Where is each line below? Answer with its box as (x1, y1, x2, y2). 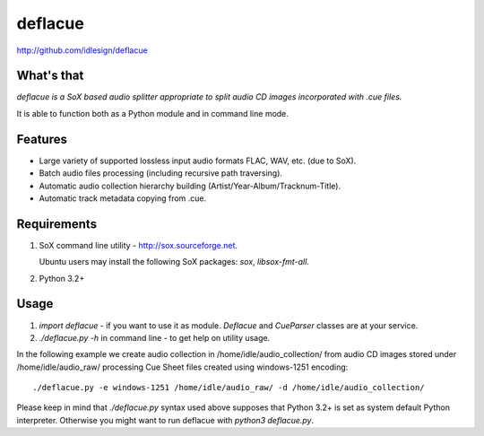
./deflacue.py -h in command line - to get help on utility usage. (39, 332, 271, 343)
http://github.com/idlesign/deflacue (16, 45, 148, 56)
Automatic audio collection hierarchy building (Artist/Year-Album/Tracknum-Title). (39, 180, 341, 191)
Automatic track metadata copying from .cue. (39, 193, 207, 204)
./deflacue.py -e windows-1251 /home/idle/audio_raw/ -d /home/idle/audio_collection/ (32, 382, 425, 393)
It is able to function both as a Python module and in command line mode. (16, 108, 289, 118)
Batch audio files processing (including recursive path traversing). (39, 168, 282, 179)
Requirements (16, 216, 98, 231)
